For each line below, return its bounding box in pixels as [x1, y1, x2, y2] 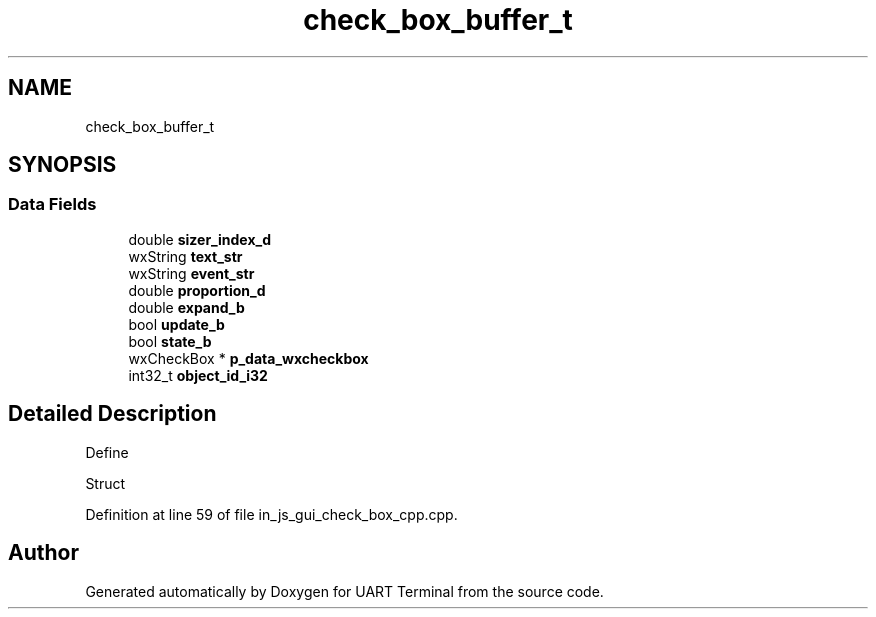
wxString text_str [128, 247, 243, 265]
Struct [85, 474, 126, 492]
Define [85, 443, 129, 461]
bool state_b [128, 332, 212, 350]
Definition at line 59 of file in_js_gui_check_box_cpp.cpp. [85, 505, 458, 523]
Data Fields [8, 194, 97, 215]
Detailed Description [8, 401, 217, 427]
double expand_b [128, 298, 245, 316]
